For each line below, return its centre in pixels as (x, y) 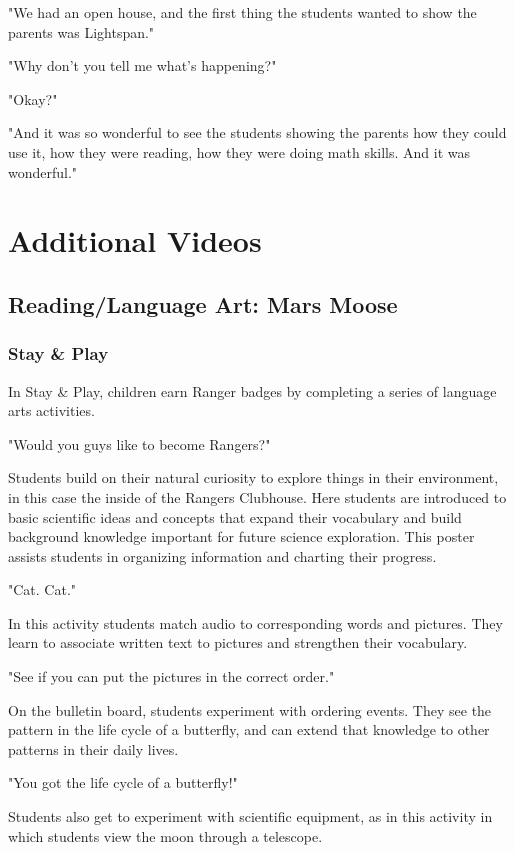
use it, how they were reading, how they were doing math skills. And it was (239, 151)
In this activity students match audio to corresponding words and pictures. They (255, 622)
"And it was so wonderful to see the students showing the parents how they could (257, 132)
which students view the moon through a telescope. (165, 835)
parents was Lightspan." (81, 31)
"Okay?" (33, 98)
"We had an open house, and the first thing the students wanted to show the (242, 12)
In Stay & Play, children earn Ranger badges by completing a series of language (252, 390)
